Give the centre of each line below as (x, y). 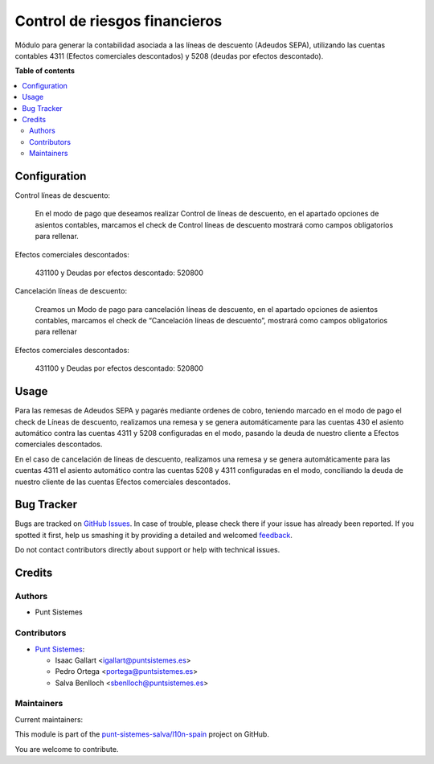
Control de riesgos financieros (119, 21)
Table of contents (45, 71)
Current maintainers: (49, 719)
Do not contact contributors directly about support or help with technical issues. (147, 550)
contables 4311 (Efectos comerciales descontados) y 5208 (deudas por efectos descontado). (169, 55)
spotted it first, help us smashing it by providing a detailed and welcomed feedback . (154, 535)
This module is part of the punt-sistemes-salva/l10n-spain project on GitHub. (142, 734)
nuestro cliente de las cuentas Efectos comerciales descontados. (123, 482)
